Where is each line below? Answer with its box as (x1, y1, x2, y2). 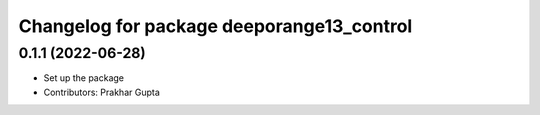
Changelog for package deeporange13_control (18, 15, 413, 37)
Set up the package (43, 72, 125, 84)
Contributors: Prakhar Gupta (43, 86, 160, 98)
